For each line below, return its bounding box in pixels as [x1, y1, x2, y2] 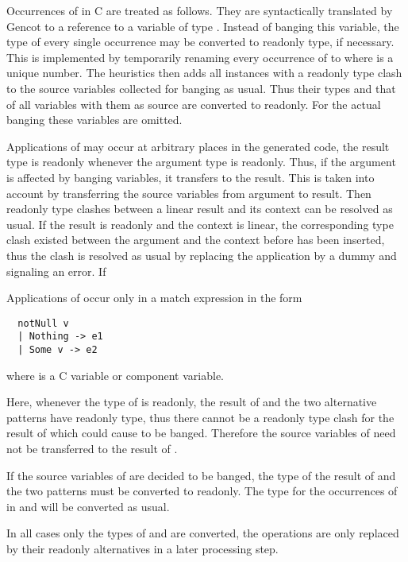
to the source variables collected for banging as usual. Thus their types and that [6, 79, 396, 96]
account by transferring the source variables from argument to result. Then [6, 184, 371, 201]
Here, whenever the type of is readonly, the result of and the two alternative [6, 393, 377, 410]
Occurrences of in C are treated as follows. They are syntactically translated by [6, 2, 393, 18]
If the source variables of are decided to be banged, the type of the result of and [6, 467, 396, 483]
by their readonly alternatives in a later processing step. [6, 541, 279, 556]
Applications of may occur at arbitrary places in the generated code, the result [6, 138, 390, 154]
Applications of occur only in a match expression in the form [6, 289, 302, 306]
